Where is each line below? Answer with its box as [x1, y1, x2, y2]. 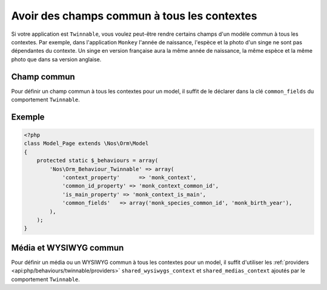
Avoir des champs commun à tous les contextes [11, 9, 257, 22]
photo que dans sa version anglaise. [11, 55, 102, 63]
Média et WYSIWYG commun [11, 243, 124, 253]
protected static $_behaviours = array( [36, 157, 159, 164]
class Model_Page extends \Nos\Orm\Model [24, 140, 149, 147]
